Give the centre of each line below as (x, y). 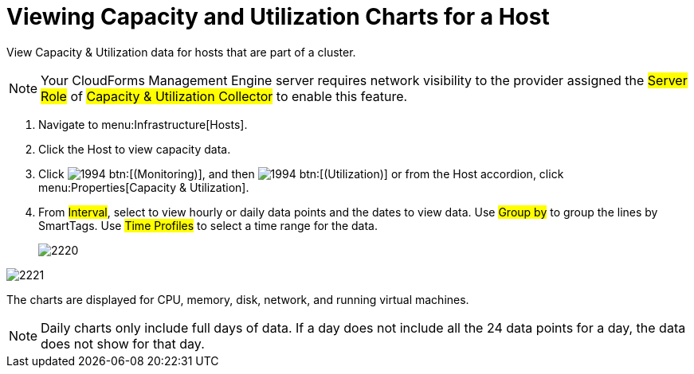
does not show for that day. (123, 343)
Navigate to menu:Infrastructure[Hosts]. (143, 124)
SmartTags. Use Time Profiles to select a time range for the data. (208, 225)
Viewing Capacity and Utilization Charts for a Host (278, 17)
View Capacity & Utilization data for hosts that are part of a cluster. (181, 52)
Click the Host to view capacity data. (135, 149)
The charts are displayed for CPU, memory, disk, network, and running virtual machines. (238, 299)
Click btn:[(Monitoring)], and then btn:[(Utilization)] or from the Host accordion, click (301, 173)
